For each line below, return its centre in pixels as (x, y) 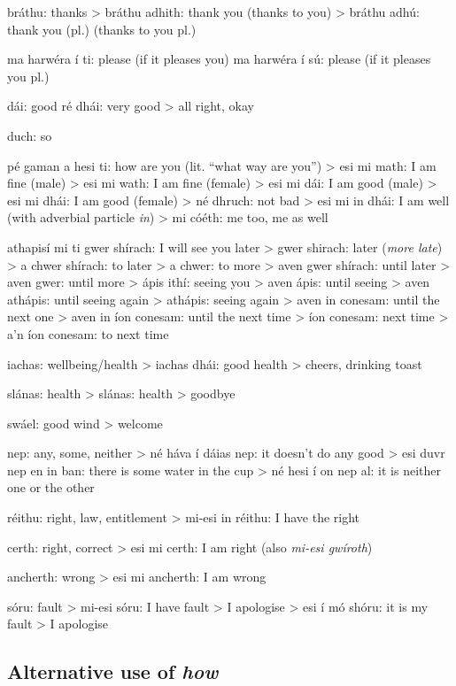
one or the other (51, 487)
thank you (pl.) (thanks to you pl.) (102, 29)
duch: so (30, 135)
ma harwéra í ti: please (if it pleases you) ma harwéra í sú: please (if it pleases (219, 59)
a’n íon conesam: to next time (88, 333)
